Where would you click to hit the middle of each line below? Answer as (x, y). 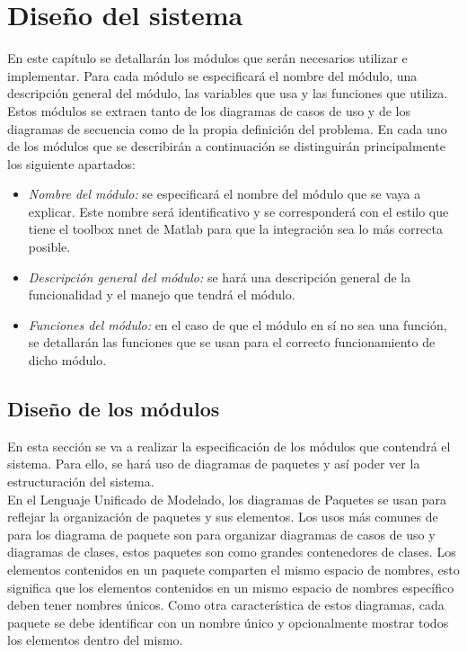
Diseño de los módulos (114, 409)
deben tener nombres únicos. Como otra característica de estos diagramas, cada (226, 605)
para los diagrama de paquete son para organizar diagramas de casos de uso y (221, 534)
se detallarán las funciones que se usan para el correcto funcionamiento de (232, 342)
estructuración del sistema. (81, 482)
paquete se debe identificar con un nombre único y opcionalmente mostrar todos (228, 622)
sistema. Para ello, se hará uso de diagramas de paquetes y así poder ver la (214, 464)
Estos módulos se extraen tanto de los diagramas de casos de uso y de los (209, 110)
